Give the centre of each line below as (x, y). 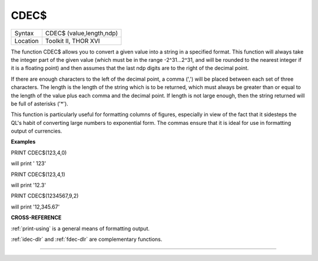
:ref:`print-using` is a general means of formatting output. (80, 228)
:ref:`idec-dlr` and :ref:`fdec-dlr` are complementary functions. (87, 239)
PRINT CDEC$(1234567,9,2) (45, 196)
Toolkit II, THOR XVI (72, 41)
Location (26, 41)
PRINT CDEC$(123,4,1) (38, 174)
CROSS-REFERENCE (36, 217)
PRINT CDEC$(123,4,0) (39, 153)
